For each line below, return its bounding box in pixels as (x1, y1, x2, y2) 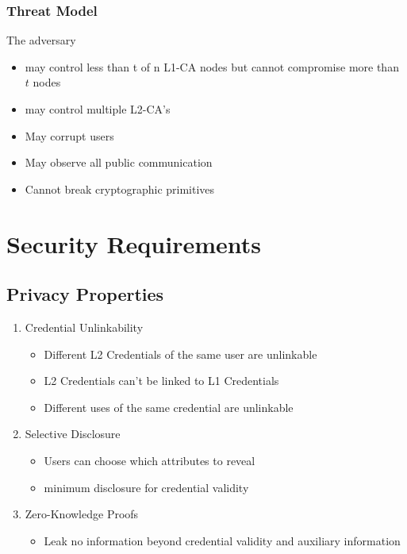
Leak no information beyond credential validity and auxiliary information (44, 532, 401, 548)
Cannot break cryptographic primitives (25, 180, 215, 197)
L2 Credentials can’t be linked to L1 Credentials (44, 372, 279, 389)
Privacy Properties (6, 282, 164, 306)
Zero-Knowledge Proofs (25, 506, 139, 522)
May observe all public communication (25, 154, 213, 171)
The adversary (6, 32, 76, 48)
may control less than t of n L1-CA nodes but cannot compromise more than (25, 58, 399, 75)
